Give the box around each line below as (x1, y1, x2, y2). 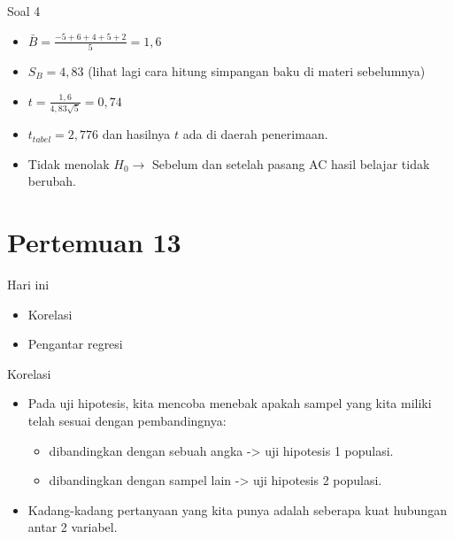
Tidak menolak (27, 154, 110, 173)
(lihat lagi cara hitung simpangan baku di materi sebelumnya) (88, 61, 426, 80)
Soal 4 (7, 2, 41, 19)
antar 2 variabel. (27, 518, 118, 536)
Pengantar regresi (27, 335, 123, 353)
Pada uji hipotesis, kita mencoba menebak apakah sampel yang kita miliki (27, 394, 432, 412)
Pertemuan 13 (7, 224, 181, 260)
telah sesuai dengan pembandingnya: (27, 412, 227, 430)
